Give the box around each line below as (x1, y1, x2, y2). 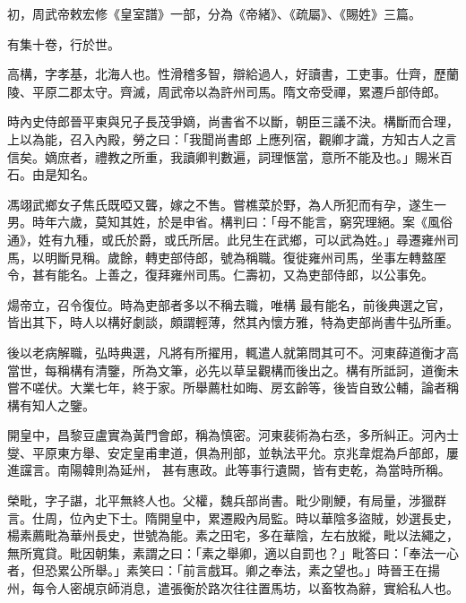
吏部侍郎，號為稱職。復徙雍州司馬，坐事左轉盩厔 (157, 247, 446, 266)
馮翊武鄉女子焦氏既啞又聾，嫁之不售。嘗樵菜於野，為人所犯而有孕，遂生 (7, 194, 434, 213)
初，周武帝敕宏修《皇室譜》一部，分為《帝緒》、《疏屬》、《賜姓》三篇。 (7, 4, 421, 22)
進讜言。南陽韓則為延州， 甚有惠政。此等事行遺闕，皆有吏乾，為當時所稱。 (7, 461, 451, 479)
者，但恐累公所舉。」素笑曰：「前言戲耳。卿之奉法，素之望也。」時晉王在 (7, 561, 427, 580)
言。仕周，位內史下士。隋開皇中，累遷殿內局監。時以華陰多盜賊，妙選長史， (7, 508, 459, 527)
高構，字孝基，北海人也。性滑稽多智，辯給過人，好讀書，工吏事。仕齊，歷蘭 (7, 65, 459, 83)
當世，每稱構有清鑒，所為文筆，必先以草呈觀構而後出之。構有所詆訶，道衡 (7, 360, 446, 379)
